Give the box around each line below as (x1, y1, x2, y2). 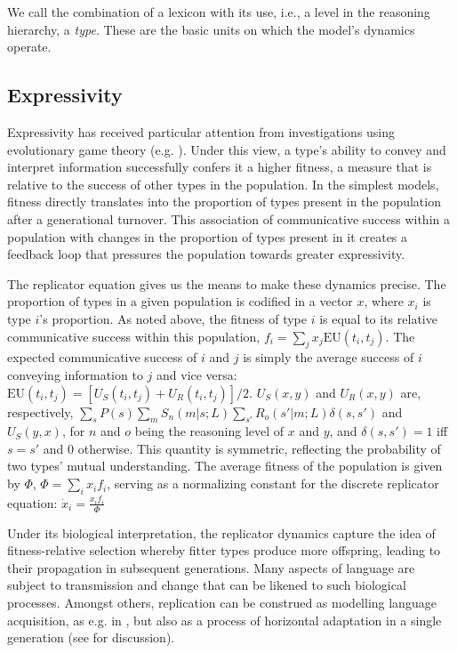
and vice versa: (156, 365, 237, 383)
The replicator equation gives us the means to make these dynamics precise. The (7, 274, 446, 293)
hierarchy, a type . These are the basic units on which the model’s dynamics (7, 20, 415, 38)
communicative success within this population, (7, 326, 261, 345)
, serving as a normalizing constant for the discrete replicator (107, 474, 439, 493)
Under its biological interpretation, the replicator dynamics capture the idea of (7, 523, 436, 542)
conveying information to (7, 365, 143, 383)
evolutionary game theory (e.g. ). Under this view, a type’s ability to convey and (7, 140, 446, 158)
